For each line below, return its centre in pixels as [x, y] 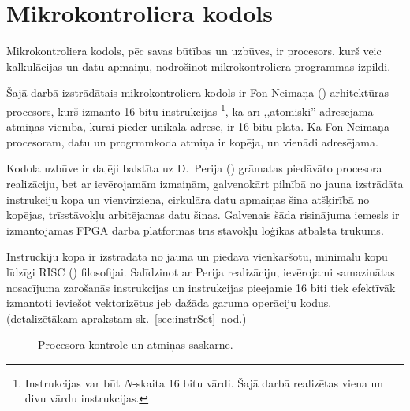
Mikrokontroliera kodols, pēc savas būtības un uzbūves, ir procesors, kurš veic [194, 51]
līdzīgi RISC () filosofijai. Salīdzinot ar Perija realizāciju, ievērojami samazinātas [201, 271]
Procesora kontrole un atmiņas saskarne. [136, 344]
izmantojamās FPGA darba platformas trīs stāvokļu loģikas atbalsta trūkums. [195, 230]
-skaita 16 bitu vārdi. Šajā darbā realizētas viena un [258, 382]
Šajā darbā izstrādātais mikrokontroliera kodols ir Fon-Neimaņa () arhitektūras [198, 93]
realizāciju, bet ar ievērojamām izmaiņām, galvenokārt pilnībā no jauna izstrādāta [205, 183]
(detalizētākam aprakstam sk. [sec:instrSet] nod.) [127, 318]
